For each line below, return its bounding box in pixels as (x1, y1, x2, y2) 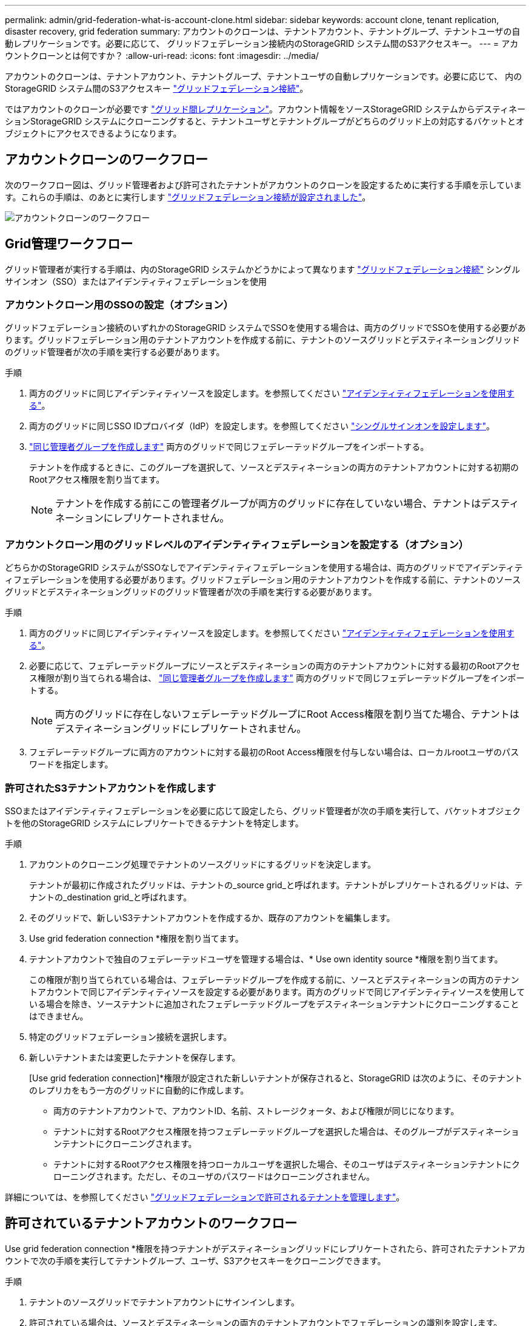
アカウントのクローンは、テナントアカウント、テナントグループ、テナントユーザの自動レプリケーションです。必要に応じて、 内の (5, 71, 523, 81)
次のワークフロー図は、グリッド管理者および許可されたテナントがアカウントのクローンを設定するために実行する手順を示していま (5, 179, 522, 190)
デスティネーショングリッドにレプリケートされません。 (55, 722, 307, 735)
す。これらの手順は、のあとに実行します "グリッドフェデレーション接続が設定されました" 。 (5, 191, 371, 202)
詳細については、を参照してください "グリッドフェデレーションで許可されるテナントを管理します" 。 (5, 1191, 405, 1202)
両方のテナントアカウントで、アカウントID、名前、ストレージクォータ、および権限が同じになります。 (53, 1105, 459, 1116)
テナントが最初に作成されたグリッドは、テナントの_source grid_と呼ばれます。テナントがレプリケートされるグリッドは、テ (29, 879, 523, 890)
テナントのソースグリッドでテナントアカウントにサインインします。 (29, 1296, 299, 1307)
